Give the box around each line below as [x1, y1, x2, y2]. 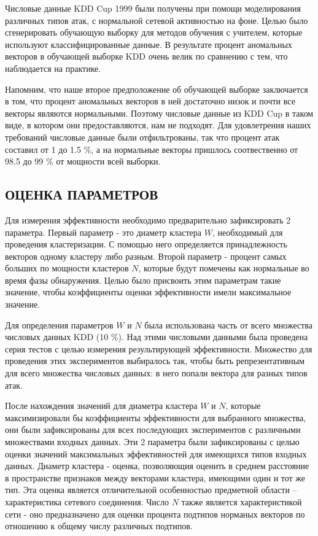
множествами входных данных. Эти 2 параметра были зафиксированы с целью [5, 435, 300, 448]
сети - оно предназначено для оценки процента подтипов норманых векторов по [5, 507, 305, 520]
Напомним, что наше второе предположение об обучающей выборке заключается [5, 82, 308, 95]
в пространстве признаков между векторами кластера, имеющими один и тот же [5, 471, 306, 484]
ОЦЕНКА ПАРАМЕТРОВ [5, 185, 158, 204]
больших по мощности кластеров [5, 262, 129, 274]
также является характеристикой [181, 495, 302, 508]
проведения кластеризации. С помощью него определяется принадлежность [5, 238, 287, 251]
